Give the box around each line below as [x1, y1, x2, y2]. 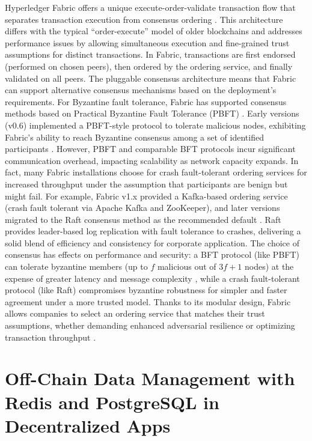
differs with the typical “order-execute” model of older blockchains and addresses [5, 25, 302, 37]
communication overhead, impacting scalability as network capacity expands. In [5, 154, 299, 166]
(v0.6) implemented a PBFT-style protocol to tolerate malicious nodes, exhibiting [5, 118, 306, 131]
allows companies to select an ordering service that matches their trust [5, 307, 265, 320]
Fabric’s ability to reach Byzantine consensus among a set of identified [5, 130, 264, 143]
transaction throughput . [5, 330, 96, 343]
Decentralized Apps [5, 413, 171, 437]
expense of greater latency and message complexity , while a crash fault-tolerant [5, 272, 300, 284]
